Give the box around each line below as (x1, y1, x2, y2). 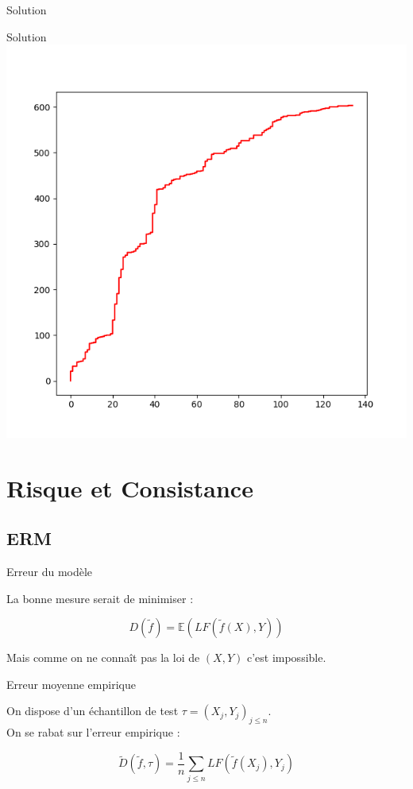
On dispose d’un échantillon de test (6, 702, 179, 719)
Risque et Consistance (6, 471, 253, 504)
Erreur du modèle (6, 563, 93, 579)
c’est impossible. (246, 649, 326, 666)
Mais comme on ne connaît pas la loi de (6, 649, 200, 666)
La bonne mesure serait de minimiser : (6, 590, 194, 606)
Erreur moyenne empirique (6, 675, 136, 692)
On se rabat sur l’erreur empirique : (6, 724, 180, 741)
